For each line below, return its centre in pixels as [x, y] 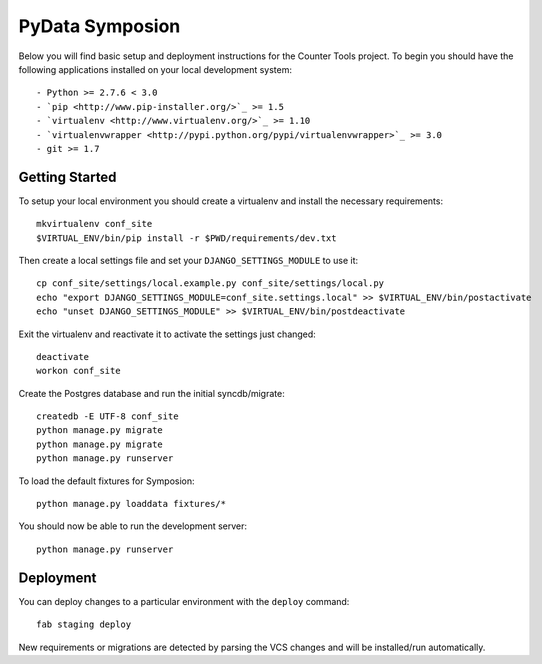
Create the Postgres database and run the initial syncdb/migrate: [151, 393]
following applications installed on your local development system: [155, 69]
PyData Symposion [99, 26]
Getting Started [67, 176]
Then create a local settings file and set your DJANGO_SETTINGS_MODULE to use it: [188, 260]
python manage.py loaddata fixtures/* [131, 504]
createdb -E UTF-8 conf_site [107, 416]
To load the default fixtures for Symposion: [106, 481]
